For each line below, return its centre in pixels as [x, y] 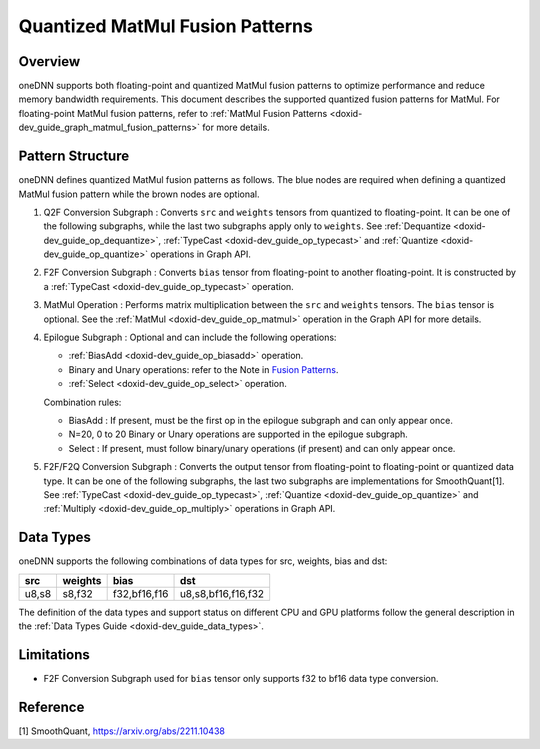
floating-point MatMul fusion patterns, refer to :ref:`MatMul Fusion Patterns [173, 113]
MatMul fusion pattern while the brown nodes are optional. [139, 194]
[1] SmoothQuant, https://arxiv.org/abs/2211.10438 [121, 731]
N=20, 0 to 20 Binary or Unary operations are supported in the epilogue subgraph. [238, 434]
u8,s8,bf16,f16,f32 [222, 593]
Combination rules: [82, 402]
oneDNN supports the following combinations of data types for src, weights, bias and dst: [203, 561]
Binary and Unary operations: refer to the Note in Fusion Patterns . [203, 369]
